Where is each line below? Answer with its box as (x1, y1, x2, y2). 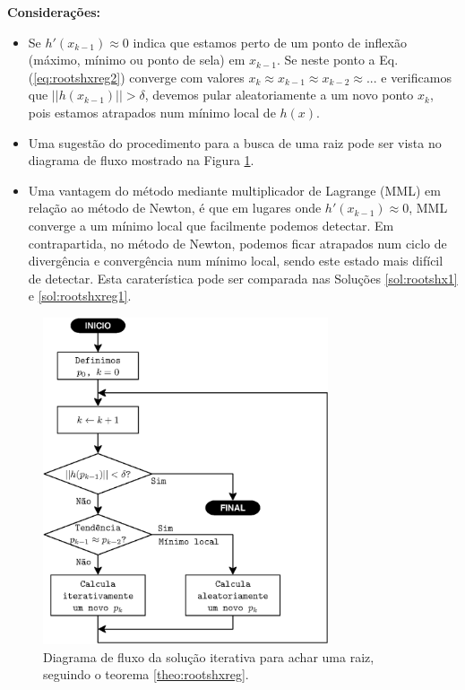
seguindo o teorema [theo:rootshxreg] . (43, 665, 249, 684)
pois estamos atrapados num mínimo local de (28, 102, 276, 121)
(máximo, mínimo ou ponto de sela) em (28, 50, 245, 69)
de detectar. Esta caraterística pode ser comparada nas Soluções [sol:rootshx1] (28, 268, 458, 287)
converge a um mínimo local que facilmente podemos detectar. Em (28, 215, 394, 234)
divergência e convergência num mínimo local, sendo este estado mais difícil (28, 251, 443, 270)
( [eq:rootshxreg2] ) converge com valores (28, 67, 245, 86)
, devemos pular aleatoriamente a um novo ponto (144, 85, 414, 104)
